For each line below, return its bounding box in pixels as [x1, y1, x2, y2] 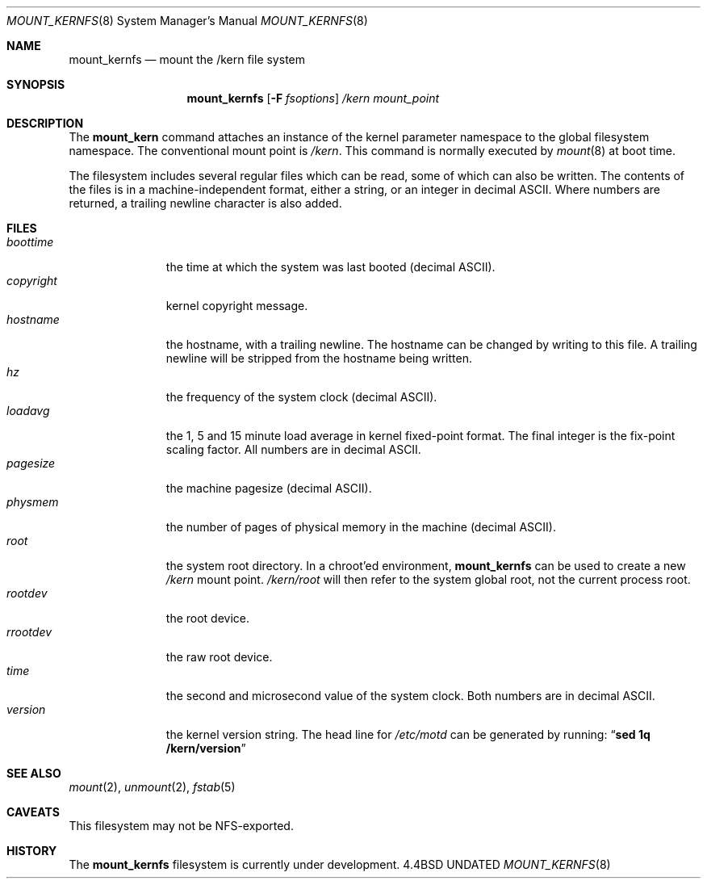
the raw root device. [165, 650, 273, 664]
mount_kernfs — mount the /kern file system [69, 52, 305, 66]
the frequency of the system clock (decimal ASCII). [165, 390, 437, 404]
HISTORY [6, 844, 57, 858]
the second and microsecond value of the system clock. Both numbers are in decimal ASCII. [165, 689, 655, 703]
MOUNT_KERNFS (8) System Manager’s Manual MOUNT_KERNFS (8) [6, 14, 368, 27]
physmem [6, 495, 59, 509]
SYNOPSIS [6, 78, 65, 91]
